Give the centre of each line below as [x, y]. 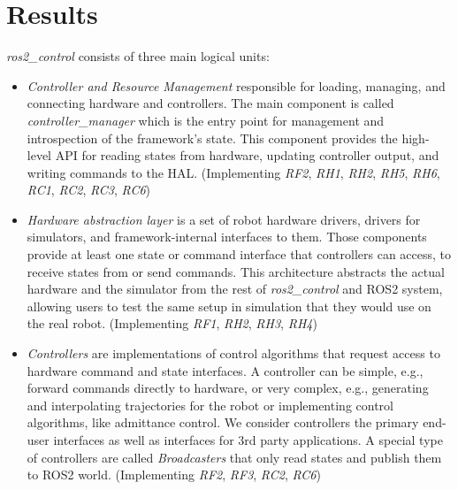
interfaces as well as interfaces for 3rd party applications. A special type [248, 440]
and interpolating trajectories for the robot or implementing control [210, 405]
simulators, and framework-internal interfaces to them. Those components [227, 237]
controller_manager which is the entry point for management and [206, 120]
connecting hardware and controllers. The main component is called [210, 103]
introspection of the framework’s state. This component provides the [212, 138]
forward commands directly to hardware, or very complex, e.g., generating [228, 388]
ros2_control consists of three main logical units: [138, 56]
